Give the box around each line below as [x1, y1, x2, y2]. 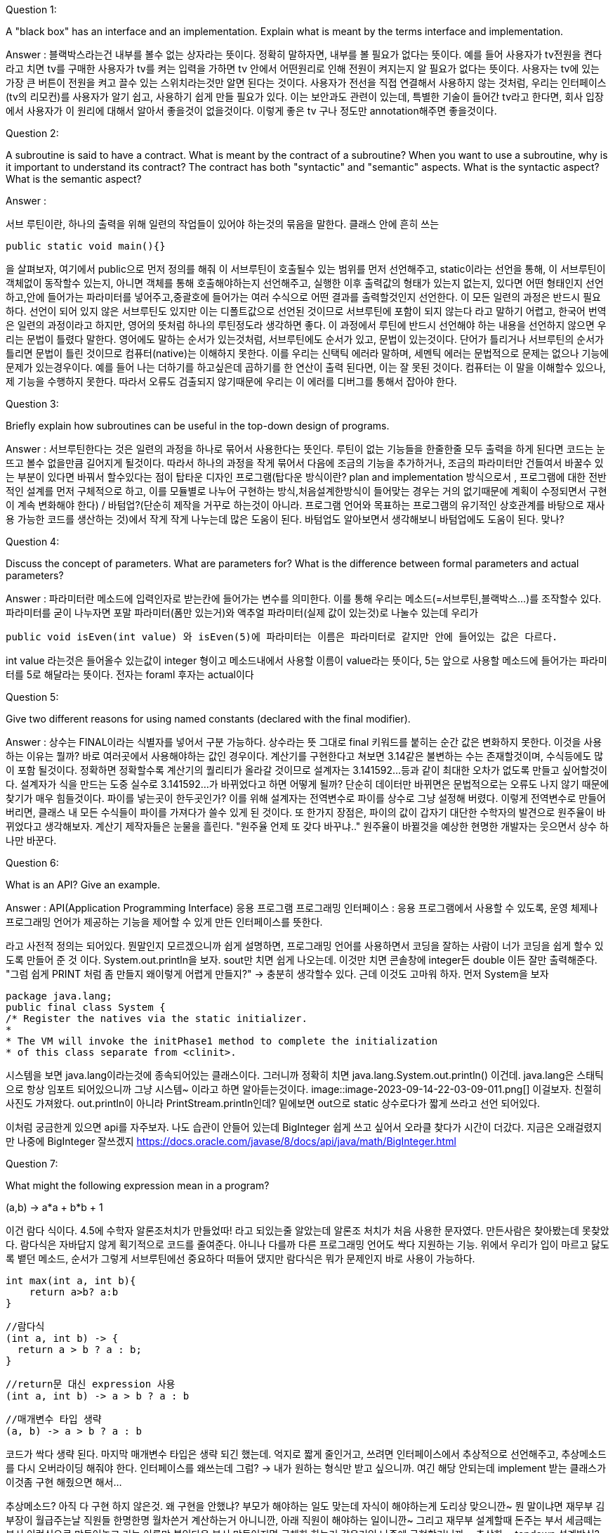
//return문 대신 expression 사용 [6, 1378, 176, 1390]
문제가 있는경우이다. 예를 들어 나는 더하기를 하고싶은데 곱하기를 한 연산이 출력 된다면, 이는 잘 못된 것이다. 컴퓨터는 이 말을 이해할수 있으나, [6, 361, 606, 373]
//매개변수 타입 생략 [6, 1414, 102, 1425]
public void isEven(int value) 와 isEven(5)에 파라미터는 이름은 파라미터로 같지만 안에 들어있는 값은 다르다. [6, 631, 558, 642]
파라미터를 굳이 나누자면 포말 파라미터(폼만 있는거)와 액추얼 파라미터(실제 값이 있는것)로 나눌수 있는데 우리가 [6, 607, 479, 619]
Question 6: [6, 857, 59, 869]
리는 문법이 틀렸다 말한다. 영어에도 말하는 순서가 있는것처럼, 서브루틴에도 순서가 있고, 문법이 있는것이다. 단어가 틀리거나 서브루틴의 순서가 [6, 333, 604, 345]
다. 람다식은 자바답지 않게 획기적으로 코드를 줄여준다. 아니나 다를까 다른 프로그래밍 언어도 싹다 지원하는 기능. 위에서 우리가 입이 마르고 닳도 [6, 1238, 609, 1250]
